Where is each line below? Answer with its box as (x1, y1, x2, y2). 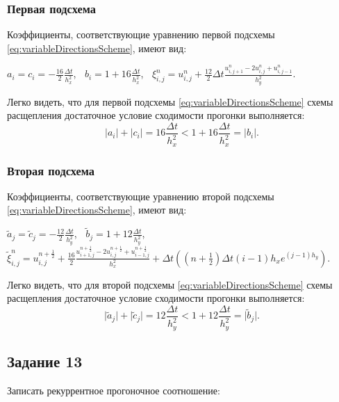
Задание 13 (7, 351, 83, 372)
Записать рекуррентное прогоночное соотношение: (7, 383, 220, 398)
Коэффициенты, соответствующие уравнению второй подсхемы (7, 188, 274, 203)
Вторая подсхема (7, 161, 95, 179)
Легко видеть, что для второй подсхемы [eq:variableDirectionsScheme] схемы (7, 277, 333, 291)
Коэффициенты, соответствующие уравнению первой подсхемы (7, 27, 275, 42)
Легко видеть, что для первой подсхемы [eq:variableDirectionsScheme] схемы (7, 94, 333, 108)
